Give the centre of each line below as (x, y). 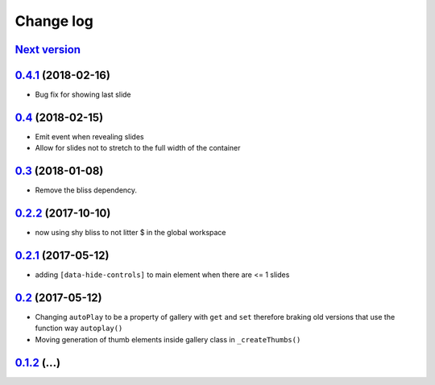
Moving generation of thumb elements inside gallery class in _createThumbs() (168, 339)
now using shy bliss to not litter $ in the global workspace (130, 233)
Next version (48, 50)
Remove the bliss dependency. (86, 190)
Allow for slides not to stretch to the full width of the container (138, 148)
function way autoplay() (79, 328)
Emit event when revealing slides (89, 136)
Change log (54, 21)
